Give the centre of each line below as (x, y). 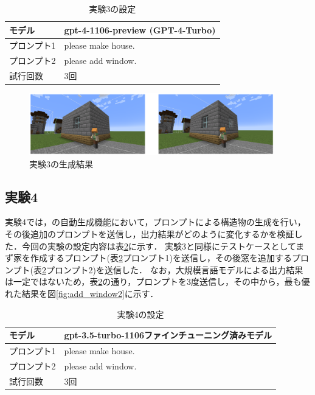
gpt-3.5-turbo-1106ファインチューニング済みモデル (168, 335)
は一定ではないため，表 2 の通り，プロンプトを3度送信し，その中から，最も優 (157, 281)
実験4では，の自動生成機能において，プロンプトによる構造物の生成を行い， (155, 222)
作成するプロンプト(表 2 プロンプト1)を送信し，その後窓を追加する (161, 258)
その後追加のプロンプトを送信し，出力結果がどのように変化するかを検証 (150, 234)
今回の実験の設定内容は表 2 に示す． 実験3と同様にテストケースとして (159, 246)
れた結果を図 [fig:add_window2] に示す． (82, 294)
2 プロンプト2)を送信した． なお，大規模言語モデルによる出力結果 (173, 269)
